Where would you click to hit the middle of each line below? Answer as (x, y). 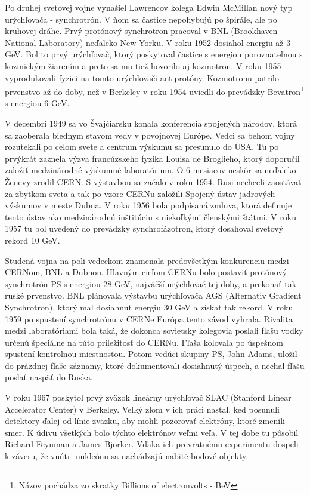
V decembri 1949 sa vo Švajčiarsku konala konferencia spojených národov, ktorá (151, 123)
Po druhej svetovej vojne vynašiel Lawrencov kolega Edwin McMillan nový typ (149, 7)
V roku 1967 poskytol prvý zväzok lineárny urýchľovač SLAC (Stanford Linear (148, 397)
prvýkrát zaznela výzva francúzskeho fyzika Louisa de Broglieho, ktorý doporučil (152, 158)
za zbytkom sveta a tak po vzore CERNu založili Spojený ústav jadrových (140, 193)
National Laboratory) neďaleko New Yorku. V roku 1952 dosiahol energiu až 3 (148, 42)
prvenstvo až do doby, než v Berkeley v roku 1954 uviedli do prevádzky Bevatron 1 (154, 90)
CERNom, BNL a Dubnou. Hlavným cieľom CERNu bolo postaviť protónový (146, 272)
